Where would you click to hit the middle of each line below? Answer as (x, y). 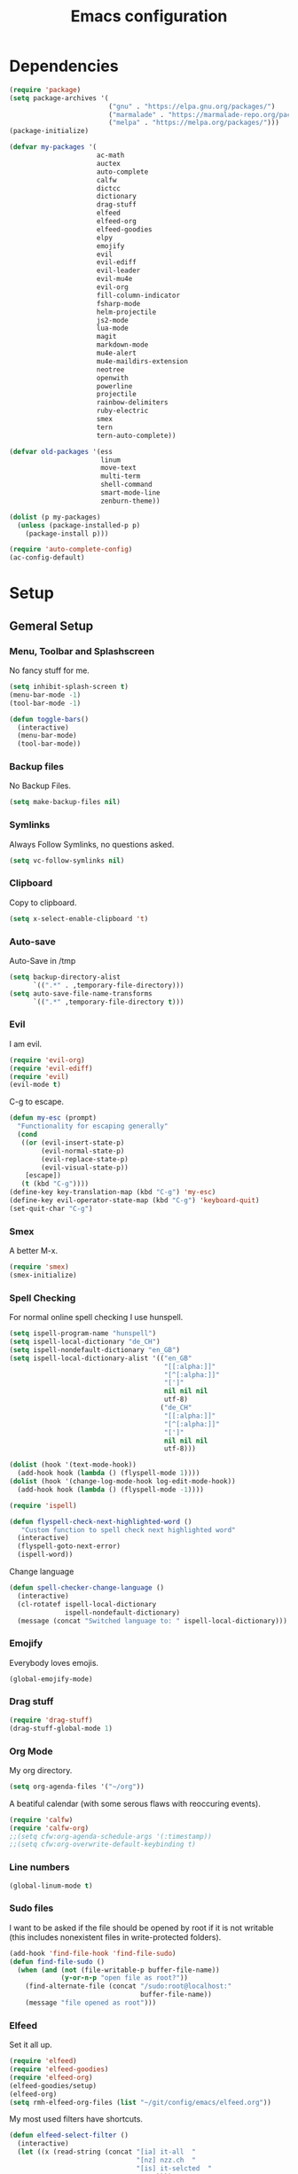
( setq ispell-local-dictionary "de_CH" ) (85, 1342)
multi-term (121, 476)
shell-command (126, 485)
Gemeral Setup (51, 626)
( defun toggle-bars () (49, 719)
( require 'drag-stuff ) (51, 1720)
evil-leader (118, 271)
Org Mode (31, 1751)
